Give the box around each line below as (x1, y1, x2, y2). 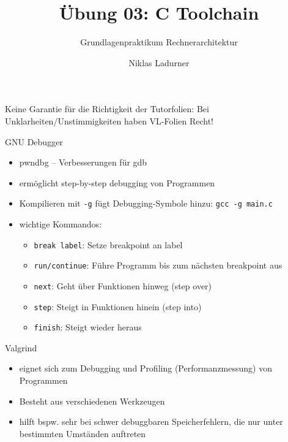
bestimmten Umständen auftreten (19, 427, 146, 440)
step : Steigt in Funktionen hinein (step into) (34, 300, 202, 313)
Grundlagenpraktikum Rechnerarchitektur (80, 36, 238, 48)
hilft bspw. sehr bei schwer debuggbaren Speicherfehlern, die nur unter (19, 415, 283, 428)
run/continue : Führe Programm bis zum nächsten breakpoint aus (34, 259, 282, 272)
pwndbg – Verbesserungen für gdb (19, 156, 147, 169)
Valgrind (5, 341, 37, 354)
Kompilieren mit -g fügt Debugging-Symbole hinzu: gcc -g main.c (19, 197, 273, 210)
